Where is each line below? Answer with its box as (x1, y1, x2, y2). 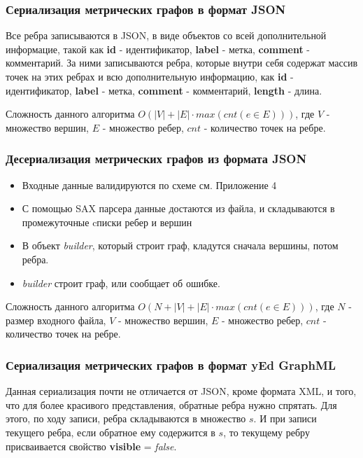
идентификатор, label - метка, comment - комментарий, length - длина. (6, 83, 322, 97)
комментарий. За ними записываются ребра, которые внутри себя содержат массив (6, 55, 358, 70)
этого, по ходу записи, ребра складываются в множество (6, 411, 246, 426)
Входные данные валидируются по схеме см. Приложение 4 (22, 177, 277, 192)
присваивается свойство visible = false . (6, 438, 177, 453)
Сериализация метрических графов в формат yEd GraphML (6, 356, 336, 373)
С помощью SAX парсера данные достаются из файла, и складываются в (22, 201, 335, 216)
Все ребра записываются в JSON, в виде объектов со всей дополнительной (6, 28, 327, 43)
